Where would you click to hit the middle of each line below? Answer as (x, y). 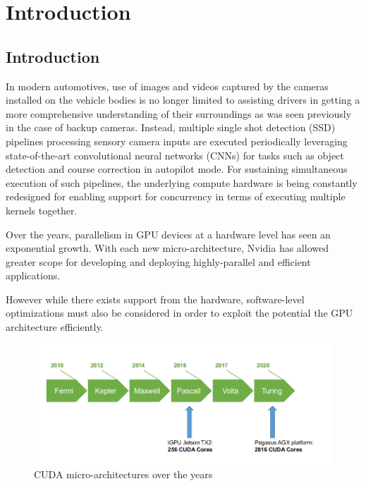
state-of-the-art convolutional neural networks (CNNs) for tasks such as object (175, 155)
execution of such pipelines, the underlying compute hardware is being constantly (182, 182)
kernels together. (42, 210)
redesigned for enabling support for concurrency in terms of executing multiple (176, 196)
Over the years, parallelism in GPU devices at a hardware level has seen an (168, 234)
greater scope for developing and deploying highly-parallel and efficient (158, 261)
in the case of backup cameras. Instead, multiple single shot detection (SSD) (171, 127)
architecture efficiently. (55, 327)
